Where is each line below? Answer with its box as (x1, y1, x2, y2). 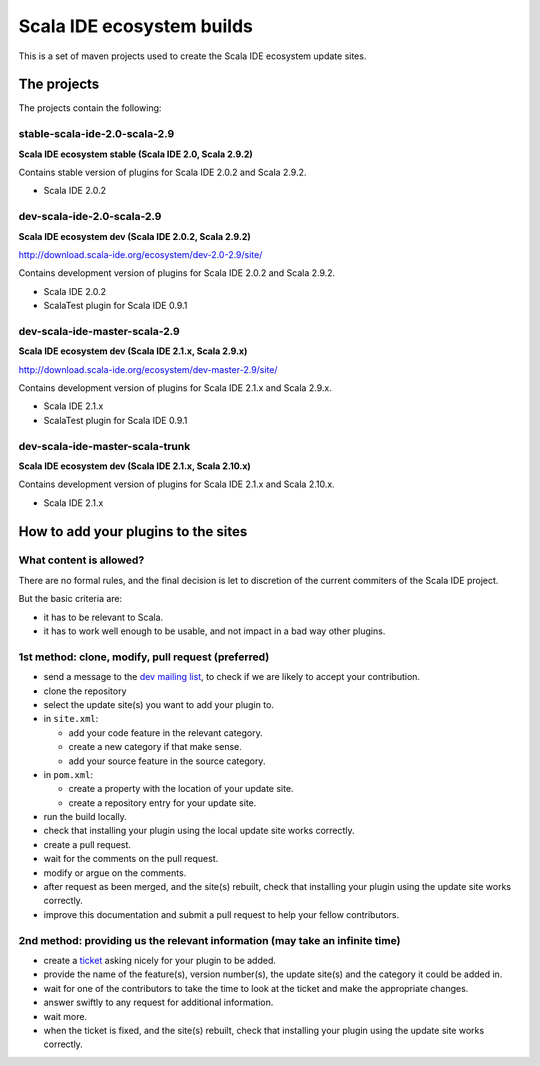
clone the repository (43, 685, 127, 697)
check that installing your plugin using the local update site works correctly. (43, 825, 355, 837)
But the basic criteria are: (18, 593, 123, 605)
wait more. (43, 1010, 88, 1022)
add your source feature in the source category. (68, 755, 266, 767)
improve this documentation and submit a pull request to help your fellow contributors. (43, 908, 400, 920)
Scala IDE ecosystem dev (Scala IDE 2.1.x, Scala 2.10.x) (18, 460, 252, 472)
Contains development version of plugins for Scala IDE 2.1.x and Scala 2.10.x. (18, 478, 335, 490)
